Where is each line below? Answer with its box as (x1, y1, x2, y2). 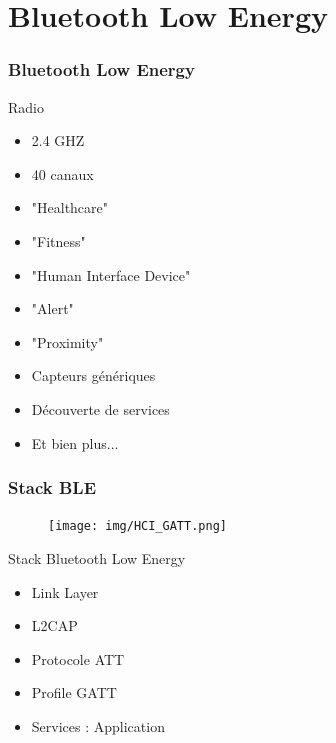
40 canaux (31, 163, 94, 184)
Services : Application (31, 715, 165, 736)
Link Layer (31, 581, 99, 602)
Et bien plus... (31, 432, 119, 453)
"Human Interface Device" (31, 264, 191, 285)
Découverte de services (31, 398, 170, 419)
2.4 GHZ (31, 130, 85, 151)
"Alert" (31, 298, 74, 319)
